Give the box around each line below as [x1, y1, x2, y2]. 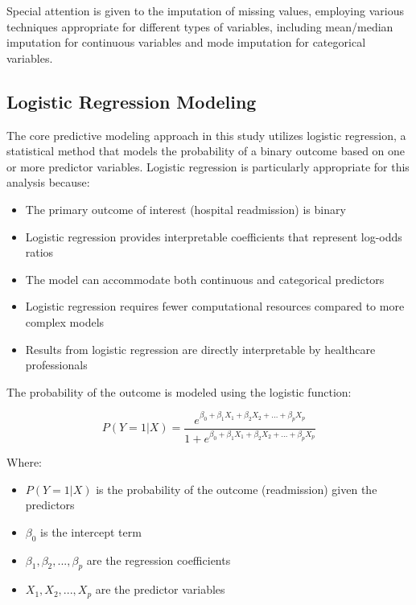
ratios [25, 244, 54, 261]
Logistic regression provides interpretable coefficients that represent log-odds [25, 228, 402, 245]
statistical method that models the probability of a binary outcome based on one [6, 142, 406, 159]
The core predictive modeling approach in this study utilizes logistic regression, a [6, 126, 406, 143]
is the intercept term [40, 523, 142, 540]
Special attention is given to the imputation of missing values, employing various [6, 2, 404, 19]
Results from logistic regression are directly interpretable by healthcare [25, 340, 376, 357]
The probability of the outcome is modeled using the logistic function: [6, 383, 352, 400]
